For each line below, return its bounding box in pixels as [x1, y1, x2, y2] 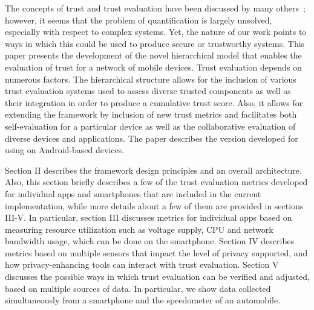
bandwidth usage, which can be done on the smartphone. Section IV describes [5, 235, 295, 247]
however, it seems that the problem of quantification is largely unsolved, [5, 13, 272, 26]
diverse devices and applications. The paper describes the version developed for [5, 131, 298, 144]
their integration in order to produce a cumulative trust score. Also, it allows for [5, 96, 303, 109]
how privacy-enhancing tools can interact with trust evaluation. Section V [5, 258, 279, 271]
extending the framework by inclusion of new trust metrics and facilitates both [5, 108, 297, 121]
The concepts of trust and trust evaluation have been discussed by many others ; [5, 2, 306, 14]
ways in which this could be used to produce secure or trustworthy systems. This [5, 37, 305, 49]
